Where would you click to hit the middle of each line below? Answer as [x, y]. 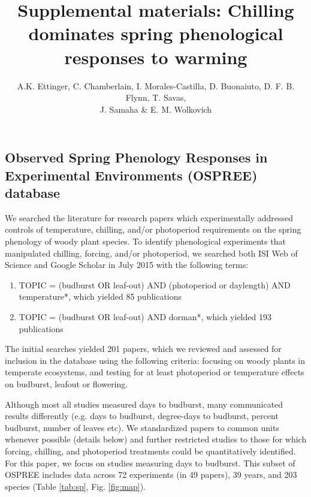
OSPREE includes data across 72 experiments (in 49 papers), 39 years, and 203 [151, 475]
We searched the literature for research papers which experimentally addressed [149, 217]
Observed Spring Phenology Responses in [136, 157]
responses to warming [156, 57]
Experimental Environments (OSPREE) [131, 175]
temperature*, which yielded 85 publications [100, 296]
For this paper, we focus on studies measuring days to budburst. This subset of [150, 463]
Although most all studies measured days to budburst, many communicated [144, 404]
